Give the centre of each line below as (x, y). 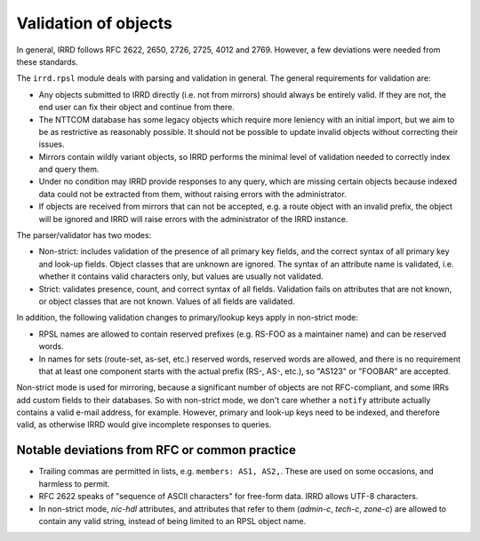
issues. (52, 144)
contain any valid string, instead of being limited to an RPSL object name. (172, 521)
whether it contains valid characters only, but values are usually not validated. (181, 276)
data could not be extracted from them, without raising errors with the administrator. (192, 194)
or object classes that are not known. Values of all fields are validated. (167, 301)
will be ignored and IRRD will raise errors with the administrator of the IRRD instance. (193, 219)
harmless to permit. (74, 483)
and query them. (69, 170)
